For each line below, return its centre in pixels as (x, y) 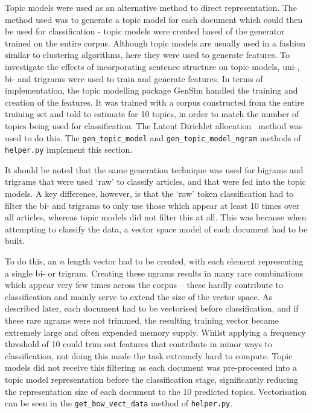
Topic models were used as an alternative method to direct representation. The (151, 7)
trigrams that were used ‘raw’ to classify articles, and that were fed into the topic (155, 181)
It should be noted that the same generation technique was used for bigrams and (154, 169)
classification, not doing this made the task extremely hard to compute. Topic (149, 355)
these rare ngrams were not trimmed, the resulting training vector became (142, 320)
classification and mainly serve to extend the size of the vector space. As (139, 296)
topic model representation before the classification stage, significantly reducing (151, 379)
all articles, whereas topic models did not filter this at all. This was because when (156, 217)
